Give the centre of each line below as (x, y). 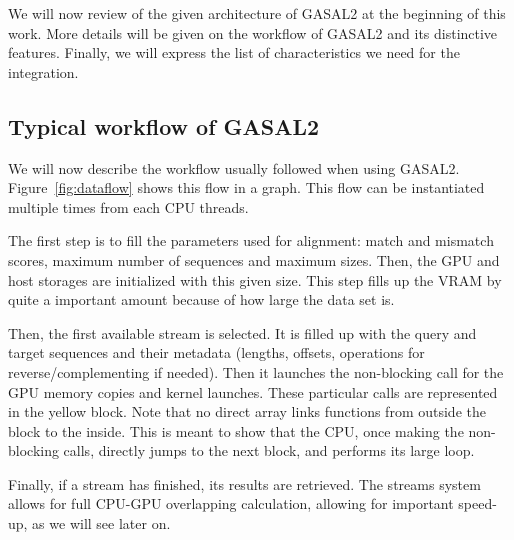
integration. (43, 71)
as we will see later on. (101, 523)
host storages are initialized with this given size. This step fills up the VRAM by (255, 279)
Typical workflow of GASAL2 (164, 125)
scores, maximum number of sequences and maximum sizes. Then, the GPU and (254, 259)
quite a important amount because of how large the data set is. (201, 299)
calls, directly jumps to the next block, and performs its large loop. (269, 450)
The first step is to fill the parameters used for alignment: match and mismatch (251, 240)
